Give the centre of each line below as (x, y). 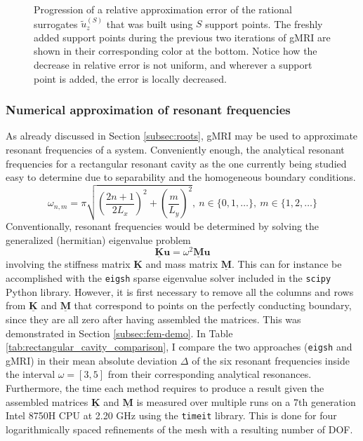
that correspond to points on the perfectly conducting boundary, (213, 305)
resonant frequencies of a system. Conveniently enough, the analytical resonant (175, 150)
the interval (31, 374)
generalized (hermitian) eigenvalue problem (98, 239)
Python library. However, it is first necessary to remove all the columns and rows (180, 291)
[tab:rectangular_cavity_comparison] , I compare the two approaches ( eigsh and (179, 347)
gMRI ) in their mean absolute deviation (92, 360)
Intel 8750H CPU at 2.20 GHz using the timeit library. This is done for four (171, 415)
